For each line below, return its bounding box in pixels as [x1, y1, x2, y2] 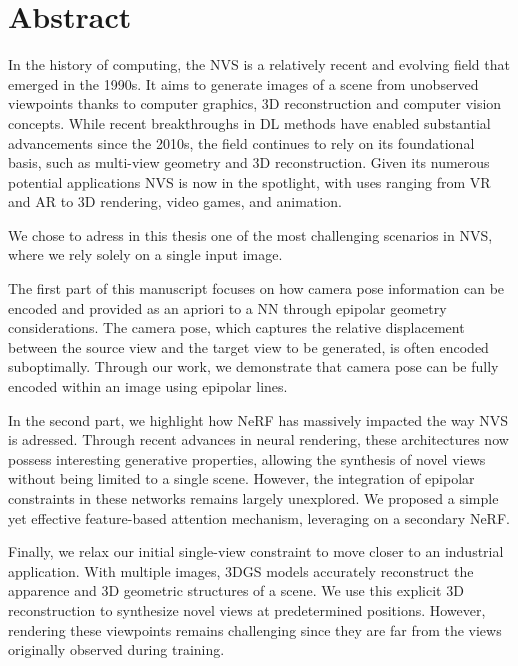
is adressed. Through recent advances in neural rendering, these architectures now [8, 429, 509, 450]
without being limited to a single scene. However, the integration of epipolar [8, 468, 475, 489]
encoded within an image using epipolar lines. [8, 376, 288, 397]
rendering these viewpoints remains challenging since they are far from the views [8, 619, 502, 640]
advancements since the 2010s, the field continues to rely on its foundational [8, 132, 475, 153]
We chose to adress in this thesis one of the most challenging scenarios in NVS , [8, 224, 493, 245]
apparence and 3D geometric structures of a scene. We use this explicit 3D [8, 580, 464, 601]
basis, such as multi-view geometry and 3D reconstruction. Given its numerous [8, 152, 490, 173]
